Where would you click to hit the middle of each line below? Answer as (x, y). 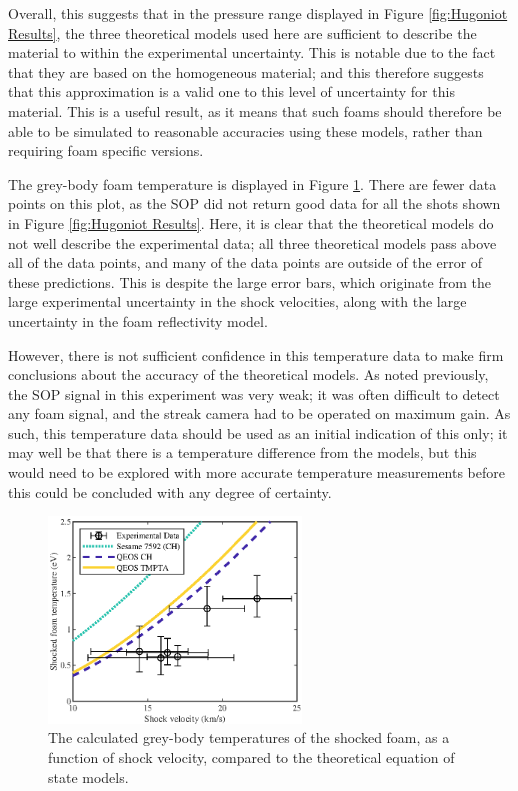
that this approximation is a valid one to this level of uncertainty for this (231, 91)
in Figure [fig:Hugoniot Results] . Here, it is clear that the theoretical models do (251, 222)
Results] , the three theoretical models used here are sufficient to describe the (242, 32)
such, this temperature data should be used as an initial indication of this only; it (258, 432)
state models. (88, 776)
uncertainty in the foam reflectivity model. (138, 320)
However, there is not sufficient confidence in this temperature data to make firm (256, 354)
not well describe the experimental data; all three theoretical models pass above (252, 242)
